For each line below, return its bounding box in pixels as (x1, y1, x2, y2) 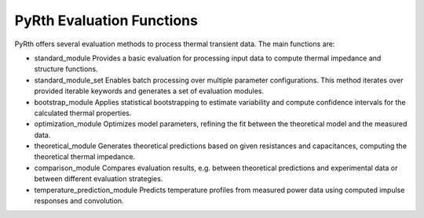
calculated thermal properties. (34, 108, 132, 118)
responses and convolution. (34, 196, 125, 205)
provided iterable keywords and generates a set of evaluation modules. (34, 86, 265, 96)
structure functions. (34, 64, 98, 74)
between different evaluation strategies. (34, 174, 163, 183)
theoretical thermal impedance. (34, 152, 136, 162)
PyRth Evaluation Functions (14, 12, 198, 29)
